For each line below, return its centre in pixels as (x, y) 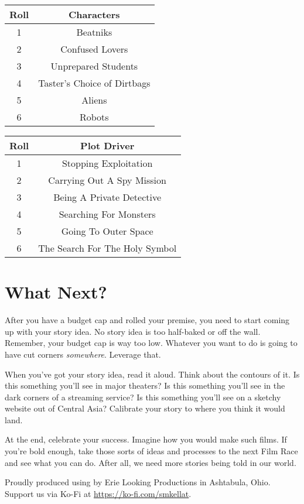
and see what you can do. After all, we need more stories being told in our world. (151, 462)
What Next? (56, 292)
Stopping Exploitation (107, 163)
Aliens (94, 100)
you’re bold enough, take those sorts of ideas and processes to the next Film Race (151, 451)
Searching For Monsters (107, 214)
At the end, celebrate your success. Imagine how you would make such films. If (146, 439)
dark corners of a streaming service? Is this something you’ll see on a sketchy (143, 397)
